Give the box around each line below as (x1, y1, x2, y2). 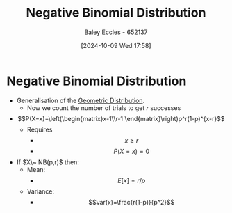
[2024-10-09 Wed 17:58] (81, 41, 151, 49)
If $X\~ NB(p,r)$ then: (16, 158, 79, 166)
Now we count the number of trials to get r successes (26, 103, 181, 112)
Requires (26, 125, 53, 134)
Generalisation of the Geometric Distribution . (16, 96, 145, 104)
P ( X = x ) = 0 (113, 147, 150, 155)
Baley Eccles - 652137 (84, 28, 148, 36)
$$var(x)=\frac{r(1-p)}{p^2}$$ (88, 198, 175, 206)
